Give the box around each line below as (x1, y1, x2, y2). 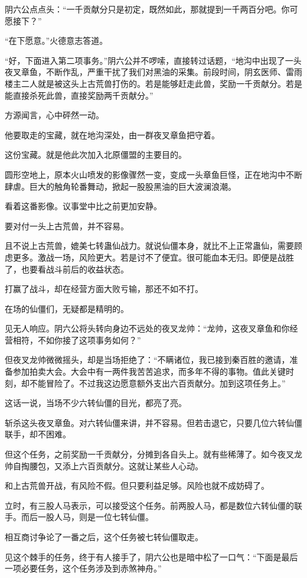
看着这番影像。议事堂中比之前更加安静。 (5, 200, 162, 212)
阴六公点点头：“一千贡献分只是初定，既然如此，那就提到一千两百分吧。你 (5, 3, 290, 15)
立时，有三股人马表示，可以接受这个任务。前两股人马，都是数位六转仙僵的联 (5, 499, 302, 511)
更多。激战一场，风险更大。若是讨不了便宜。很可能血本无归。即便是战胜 (12, 251, 294, 263)
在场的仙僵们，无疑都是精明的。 (5, 302, 129, 314)
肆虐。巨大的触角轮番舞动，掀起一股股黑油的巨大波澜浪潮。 (5, 180, 236, 192)
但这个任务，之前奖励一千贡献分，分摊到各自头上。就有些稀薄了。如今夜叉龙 (5, 448, 302, 460)
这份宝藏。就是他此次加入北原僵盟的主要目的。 (5, 148, 187, 161)
